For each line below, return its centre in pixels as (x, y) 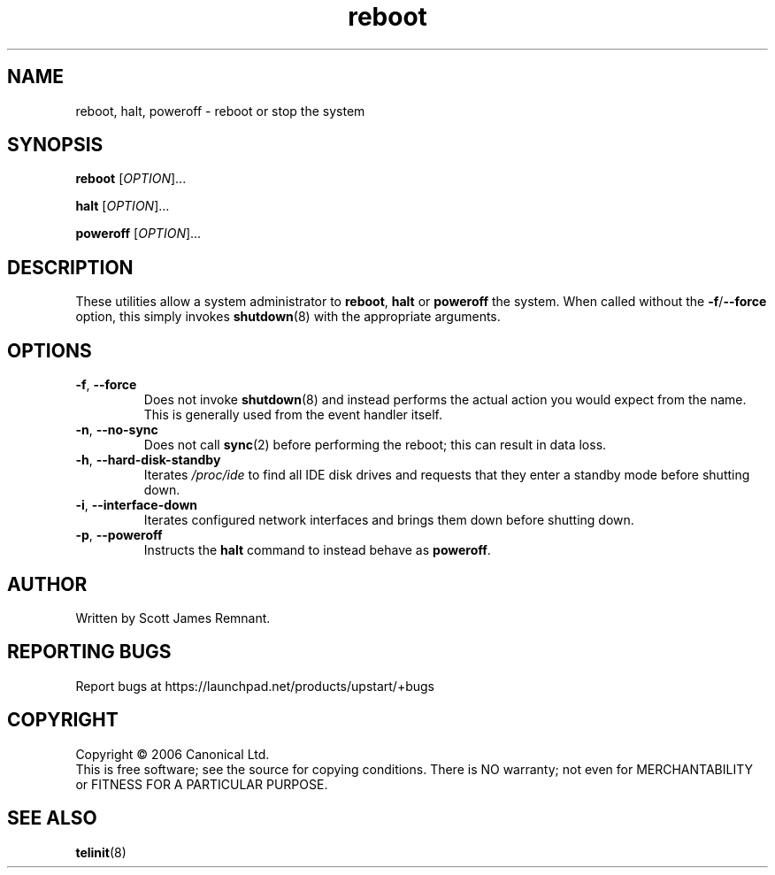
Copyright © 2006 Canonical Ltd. (173, 754)
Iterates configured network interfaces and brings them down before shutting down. (389, 520)
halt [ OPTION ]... (123, 206)
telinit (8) (101, 852)
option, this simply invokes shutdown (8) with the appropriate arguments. (288, 317)
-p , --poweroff (119, 535)
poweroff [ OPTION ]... (138, 234)
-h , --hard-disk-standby (148, 460)
